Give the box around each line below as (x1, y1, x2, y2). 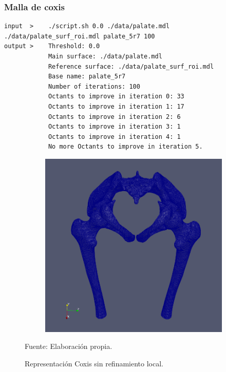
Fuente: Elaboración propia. (25, 341, 112, 352)
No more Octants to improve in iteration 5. (48, 143, 203, 151)
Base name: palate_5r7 (48, 73, 126, 80)
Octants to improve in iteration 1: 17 (48, 102, 184, 110)
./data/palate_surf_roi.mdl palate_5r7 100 (4, 32, 155, 40)
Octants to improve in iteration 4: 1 (48, 133, 181, 140)
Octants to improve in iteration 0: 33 (48, 93, 184, 100)
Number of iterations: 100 (48, 82, 140, 90)
